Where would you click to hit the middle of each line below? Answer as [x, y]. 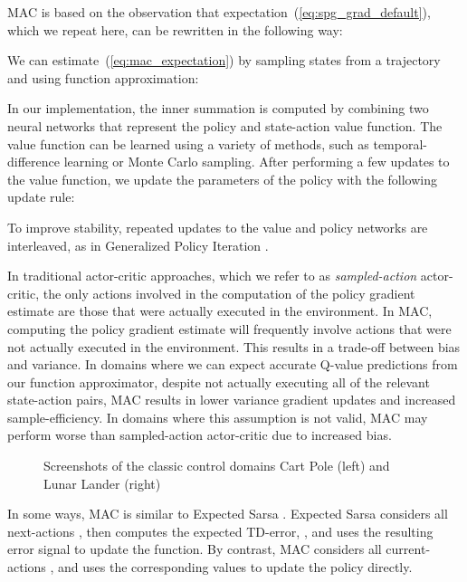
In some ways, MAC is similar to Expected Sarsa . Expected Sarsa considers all [228, 514]
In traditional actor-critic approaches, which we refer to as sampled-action [212, 276]
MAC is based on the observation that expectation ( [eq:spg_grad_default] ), [219, 12]
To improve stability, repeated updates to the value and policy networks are [218, 227]
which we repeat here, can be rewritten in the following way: [175, 29]
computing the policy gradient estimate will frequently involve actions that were [229, 328]
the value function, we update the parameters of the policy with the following [223, 179]
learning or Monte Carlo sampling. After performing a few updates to [257, 162]
